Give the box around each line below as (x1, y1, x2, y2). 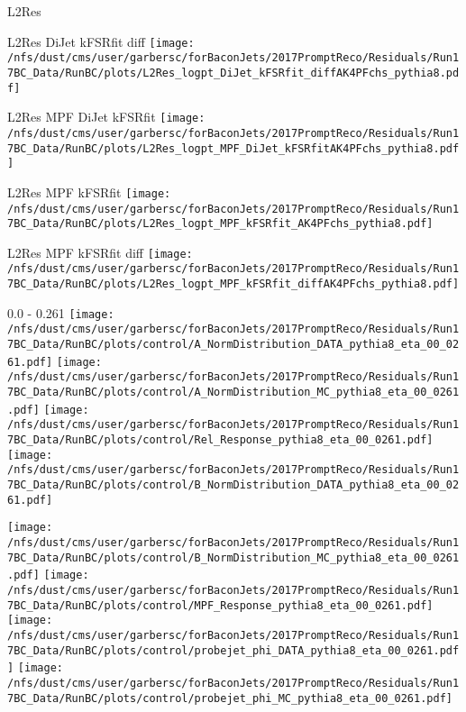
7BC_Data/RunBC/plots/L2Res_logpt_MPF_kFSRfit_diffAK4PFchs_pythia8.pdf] (7, 278, 460, 291)
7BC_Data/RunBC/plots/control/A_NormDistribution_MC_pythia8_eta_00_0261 (7, 386, 460, 399)
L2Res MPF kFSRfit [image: (7, 182, 171, 201)
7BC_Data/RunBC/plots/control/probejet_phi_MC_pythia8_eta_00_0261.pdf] (7, 691, 452, 705)
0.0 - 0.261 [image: (7, 303, 114, 322)
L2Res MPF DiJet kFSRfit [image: (7, 107, 206, 126)
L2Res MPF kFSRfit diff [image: (7, 242, 193, 261)
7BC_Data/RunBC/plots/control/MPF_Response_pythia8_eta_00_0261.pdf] (7, 598, 434, 612)
